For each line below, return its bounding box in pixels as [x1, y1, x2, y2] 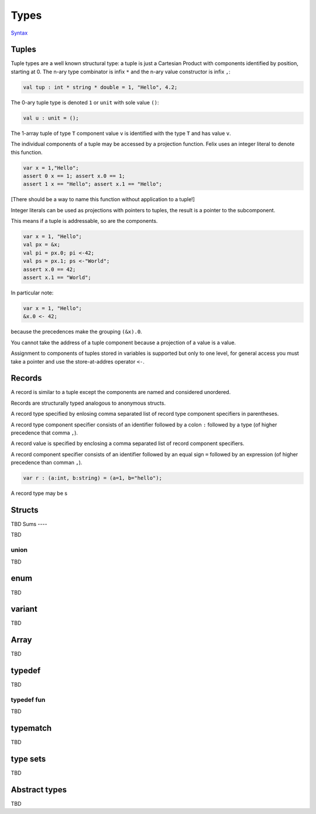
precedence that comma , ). [11, 429, 78, 436]
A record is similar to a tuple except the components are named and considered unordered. [11, 389, 231, 396]
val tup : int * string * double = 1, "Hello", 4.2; [23, 84, 178, 90]
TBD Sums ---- [11, 521, 47, 528]
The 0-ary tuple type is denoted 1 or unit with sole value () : [11, 99, 159, 106]
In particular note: [11, 289, 54, 296]
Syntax [11, 29, 28, 36]
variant [11, 604, 37, 614]
